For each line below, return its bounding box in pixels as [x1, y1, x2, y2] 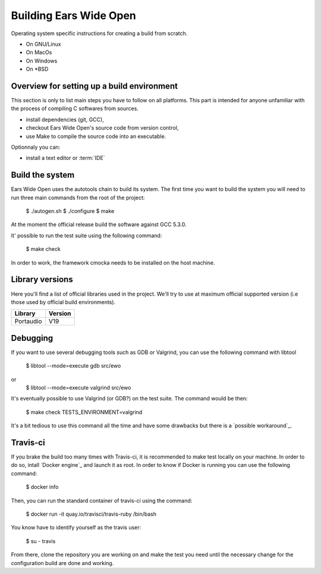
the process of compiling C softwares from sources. [11, 105, 139, 112]
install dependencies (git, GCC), [26, 116, 104, 123]
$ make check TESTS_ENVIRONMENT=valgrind [26, 408, 143, 416]
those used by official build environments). [11, 298, 116, 306]
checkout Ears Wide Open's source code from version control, [26, 124, 179, 131]
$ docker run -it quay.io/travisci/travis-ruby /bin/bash [26, 510, 157, 517]
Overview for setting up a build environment [11, 81, 178, 91]
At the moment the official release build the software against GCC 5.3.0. [11, 221, 187, 228]
